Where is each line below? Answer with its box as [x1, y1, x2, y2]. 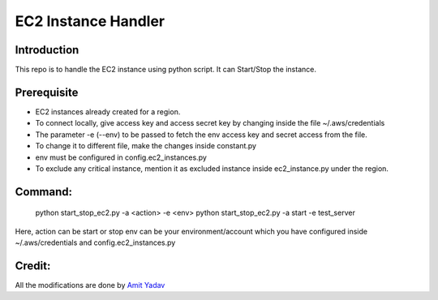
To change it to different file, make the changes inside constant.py [35, 141, 257, 151]
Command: [15, 185, 73, 199]
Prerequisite [15, 85, 79, 99]
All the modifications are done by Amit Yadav [15, 281, 165, 290]
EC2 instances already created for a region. [35, 106, 181, 117]
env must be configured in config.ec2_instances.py [35, 152, 207, 162]
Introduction [15, 43, 79, 57]
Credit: [15, 259, 51, 272]
